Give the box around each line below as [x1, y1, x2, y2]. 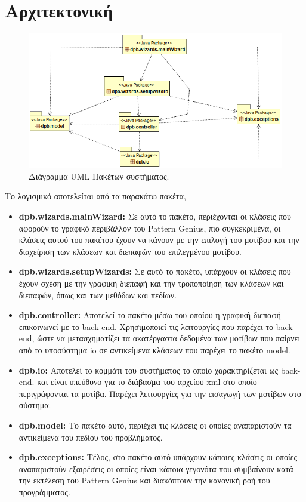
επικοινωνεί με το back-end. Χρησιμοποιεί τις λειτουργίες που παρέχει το [18, 320, 274, 332]
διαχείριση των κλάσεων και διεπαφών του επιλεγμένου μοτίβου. [18, 245, 242, 257]
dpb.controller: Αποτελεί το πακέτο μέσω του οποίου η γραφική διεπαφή [18, 309, 281, 321]
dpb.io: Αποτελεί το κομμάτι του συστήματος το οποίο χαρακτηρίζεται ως [18, 364, 279, 376]
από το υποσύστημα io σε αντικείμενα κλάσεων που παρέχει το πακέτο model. [18, 343, 290, 356]
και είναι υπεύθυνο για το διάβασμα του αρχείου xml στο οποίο [37, 375, 257, 388]
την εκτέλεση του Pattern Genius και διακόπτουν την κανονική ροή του [18, 474, 270, 486]
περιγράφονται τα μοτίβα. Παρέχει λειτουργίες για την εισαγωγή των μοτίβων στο [18, 387, 301, 399]
